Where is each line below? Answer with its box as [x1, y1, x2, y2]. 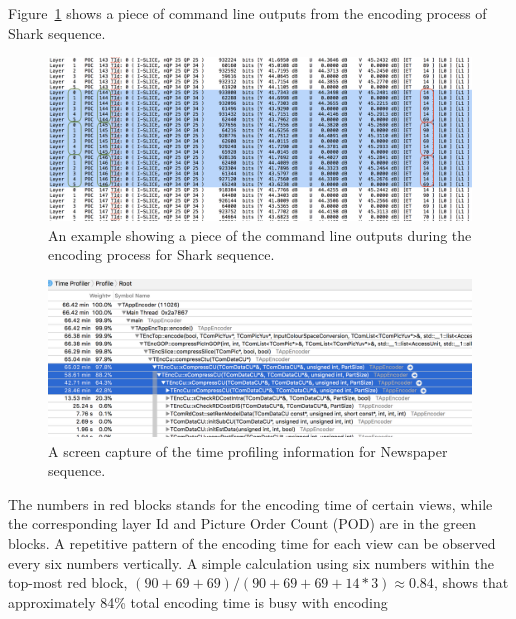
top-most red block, [8, 572, 128, 593]
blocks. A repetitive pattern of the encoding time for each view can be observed [8, 533, 496, 554]
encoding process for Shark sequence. [48, 244, 275, 265]
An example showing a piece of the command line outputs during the [48, 224, 472, 245]
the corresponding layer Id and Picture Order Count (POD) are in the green [8, 513, 477, 534]
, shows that [433, 572, 509, 593]
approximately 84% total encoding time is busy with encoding [8, 591, 388, 612]
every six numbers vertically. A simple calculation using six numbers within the [8, 552, 494, 573]
